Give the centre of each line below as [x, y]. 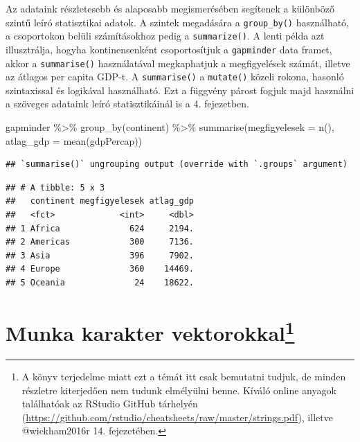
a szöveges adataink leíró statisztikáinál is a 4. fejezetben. [127, 104]
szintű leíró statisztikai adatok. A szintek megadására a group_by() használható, [178, 22]
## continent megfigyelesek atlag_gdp [100, 201]
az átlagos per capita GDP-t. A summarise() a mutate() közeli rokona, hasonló [175, 77]
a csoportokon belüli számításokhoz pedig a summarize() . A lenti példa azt [165, 36]
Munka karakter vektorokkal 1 [150, 331]
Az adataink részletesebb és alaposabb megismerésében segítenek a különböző [170, 8]
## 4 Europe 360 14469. [100, 269]
